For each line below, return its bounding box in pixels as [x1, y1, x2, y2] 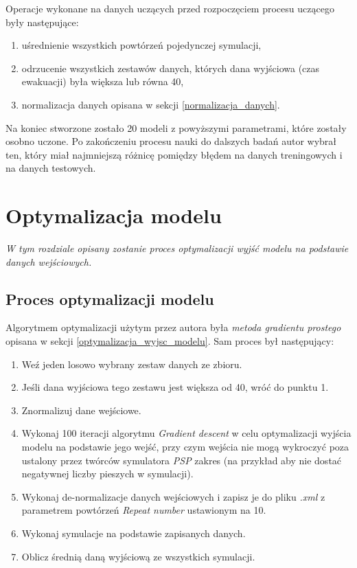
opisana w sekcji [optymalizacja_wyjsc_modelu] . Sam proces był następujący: [5, 334, 334, 348]
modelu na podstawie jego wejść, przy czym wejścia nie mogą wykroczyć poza [21, 440, 349, 454]
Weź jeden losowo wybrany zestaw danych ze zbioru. [21, 356, 242, 371]
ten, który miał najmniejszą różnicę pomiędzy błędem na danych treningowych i [5, 147, 343, 161]
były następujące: [5, 14, 79, 29]
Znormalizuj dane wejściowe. [21, 402, 141, 417]
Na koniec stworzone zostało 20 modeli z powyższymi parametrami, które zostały [5, 120, 347, 135]
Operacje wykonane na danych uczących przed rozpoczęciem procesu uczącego [5, 1, 334, 15]
